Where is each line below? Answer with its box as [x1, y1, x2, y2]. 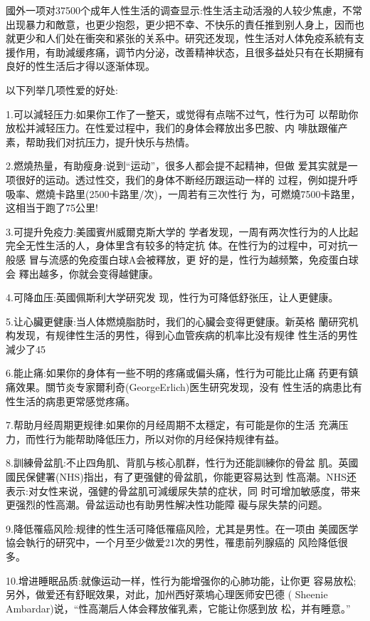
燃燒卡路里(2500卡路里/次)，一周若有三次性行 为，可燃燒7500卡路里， [35, 186, 361, 201]
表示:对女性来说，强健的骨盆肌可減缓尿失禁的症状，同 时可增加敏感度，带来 [6, 483, 361, 498]
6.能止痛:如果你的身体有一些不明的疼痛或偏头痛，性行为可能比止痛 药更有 [6, 365, 349, 380]
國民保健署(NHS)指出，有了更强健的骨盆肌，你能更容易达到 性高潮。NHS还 [6, 469, 357, 484]
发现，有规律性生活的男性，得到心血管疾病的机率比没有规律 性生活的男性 [15, 328, 358, 343]
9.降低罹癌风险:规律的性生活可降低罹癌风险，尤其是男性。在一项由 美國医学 [6, 521, 359, 536]
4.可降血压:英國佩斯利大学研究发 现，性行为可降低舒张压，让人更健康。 [6, 290, 339, 305]
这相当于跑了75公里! [6, 200, 98, 215]
